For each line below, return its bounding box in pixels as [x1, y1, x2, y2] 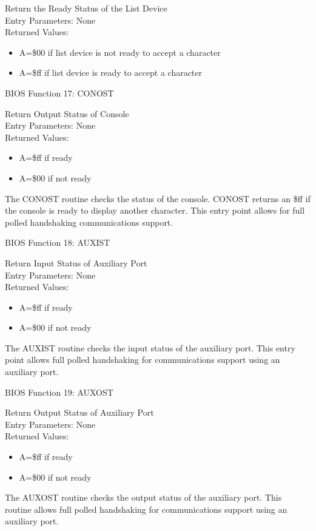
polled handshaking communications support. [5, 215, 173, 228]
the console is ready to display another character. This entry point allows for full [5, 204, 305, 217]
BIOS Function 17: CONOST [5, 86, 114, 99]
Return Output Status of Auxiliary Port [5, 406, 154, 419]
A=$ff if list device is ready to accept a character [19, 66, 203, 79]
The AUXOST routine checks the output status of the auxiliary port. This [5, 491, 282, 504]
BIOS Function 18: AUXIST [5, 236, 110, 249]
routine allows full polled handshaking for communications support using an [5, 502, 287, 515]
